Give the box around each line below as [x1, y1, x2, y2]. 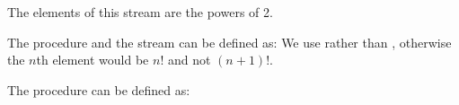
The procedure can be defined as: [7, 80, 190, 99]
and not [167, 50, 211, 69]
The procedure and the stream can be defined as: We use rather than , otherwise [7, 32, 452, 51]
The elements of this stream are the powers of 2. [7, 3, 273, 21]
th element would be [36, 50, 149, 69]
